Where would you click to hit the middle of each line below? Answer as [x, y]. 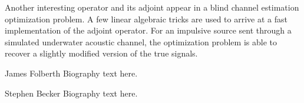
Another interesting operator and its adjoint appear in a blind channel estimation [152, 7]
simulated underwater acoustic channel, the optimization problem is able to [141, 41]
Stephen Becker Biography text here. [71, 93]
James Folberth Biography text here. [71, 73]
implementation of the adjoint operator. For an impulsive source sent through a [148, 30]
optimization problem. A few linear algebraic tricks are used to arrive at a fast [146, 19]
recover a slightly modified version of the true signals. [101, 53]
